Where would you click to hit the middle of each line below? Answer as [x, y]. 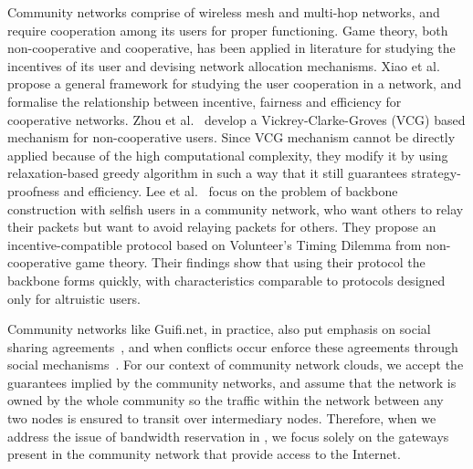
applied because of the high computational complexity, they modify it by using [228, 155]
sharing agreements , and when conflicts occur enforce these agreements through [233, 346]
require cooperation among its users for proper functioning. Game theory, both [228, 30]
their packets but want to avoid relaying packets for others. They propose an [222, 227]
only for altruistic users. [74, 298]
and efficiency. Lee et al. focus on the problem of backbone [231, 190]
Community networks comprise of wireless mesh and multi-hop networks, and [224, 12]
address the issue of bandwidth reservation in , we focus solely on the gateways [228, 436]
